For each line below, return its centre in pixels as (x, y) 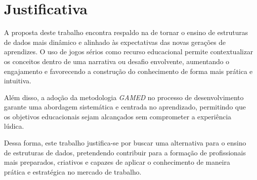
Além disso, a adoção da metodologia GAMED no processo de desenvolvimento (124, 97)
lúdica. (14, 126)
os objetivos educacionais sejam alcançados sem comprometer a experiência (118, 116)
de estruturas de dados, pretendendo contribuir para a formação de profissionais (125, 152)
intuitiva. (18, 81)
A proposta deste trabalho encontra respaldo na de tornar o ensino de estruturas (126, 32)
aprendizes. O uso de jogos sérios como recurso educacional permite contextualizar (128, 52)
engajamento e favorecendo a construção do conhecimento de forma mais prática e (128, 71)
